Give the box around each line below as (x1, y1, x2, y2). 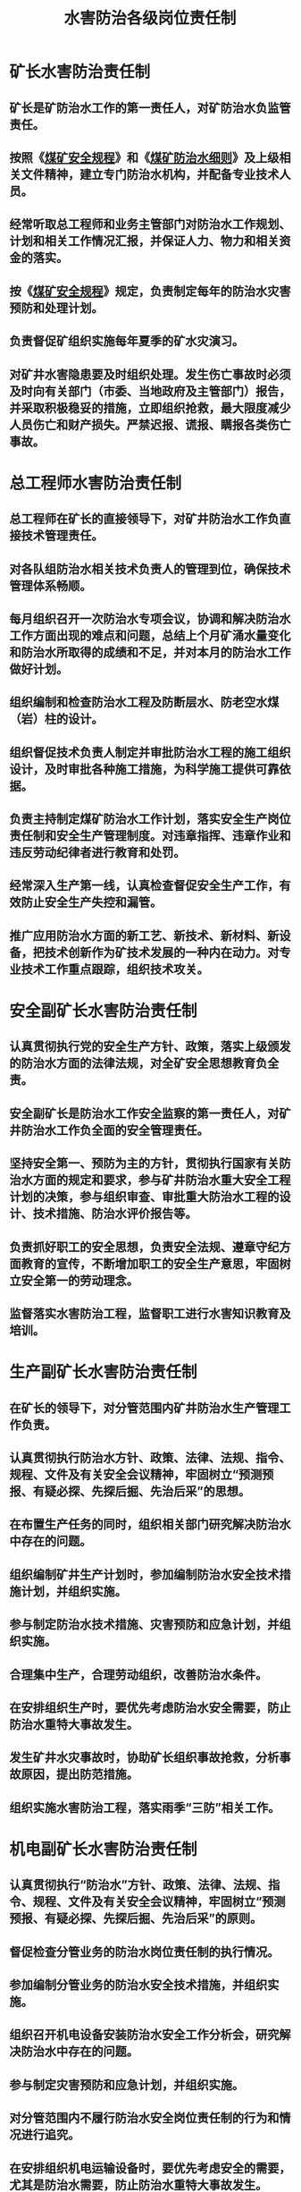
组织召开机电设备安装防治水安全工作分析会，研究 (9, 2027, 280, 2043)
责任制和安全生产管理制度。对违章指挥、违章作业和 (9, 828, 291, 843)
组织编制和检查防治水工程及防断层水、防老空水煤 (9, 695, 280, 710)
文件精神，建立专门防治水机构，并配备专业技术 (21, 166, 280, 182)
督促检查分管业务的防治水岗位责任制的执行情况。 (9, 1944, 280, 1959)
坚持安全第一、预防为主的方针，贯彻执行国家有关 (9, 1155, 280, 1172)
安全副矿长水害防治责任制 (9, 1001, 198, 1021)
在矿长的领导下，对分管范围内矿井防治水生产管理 (9, 1401, 280, 1416)
